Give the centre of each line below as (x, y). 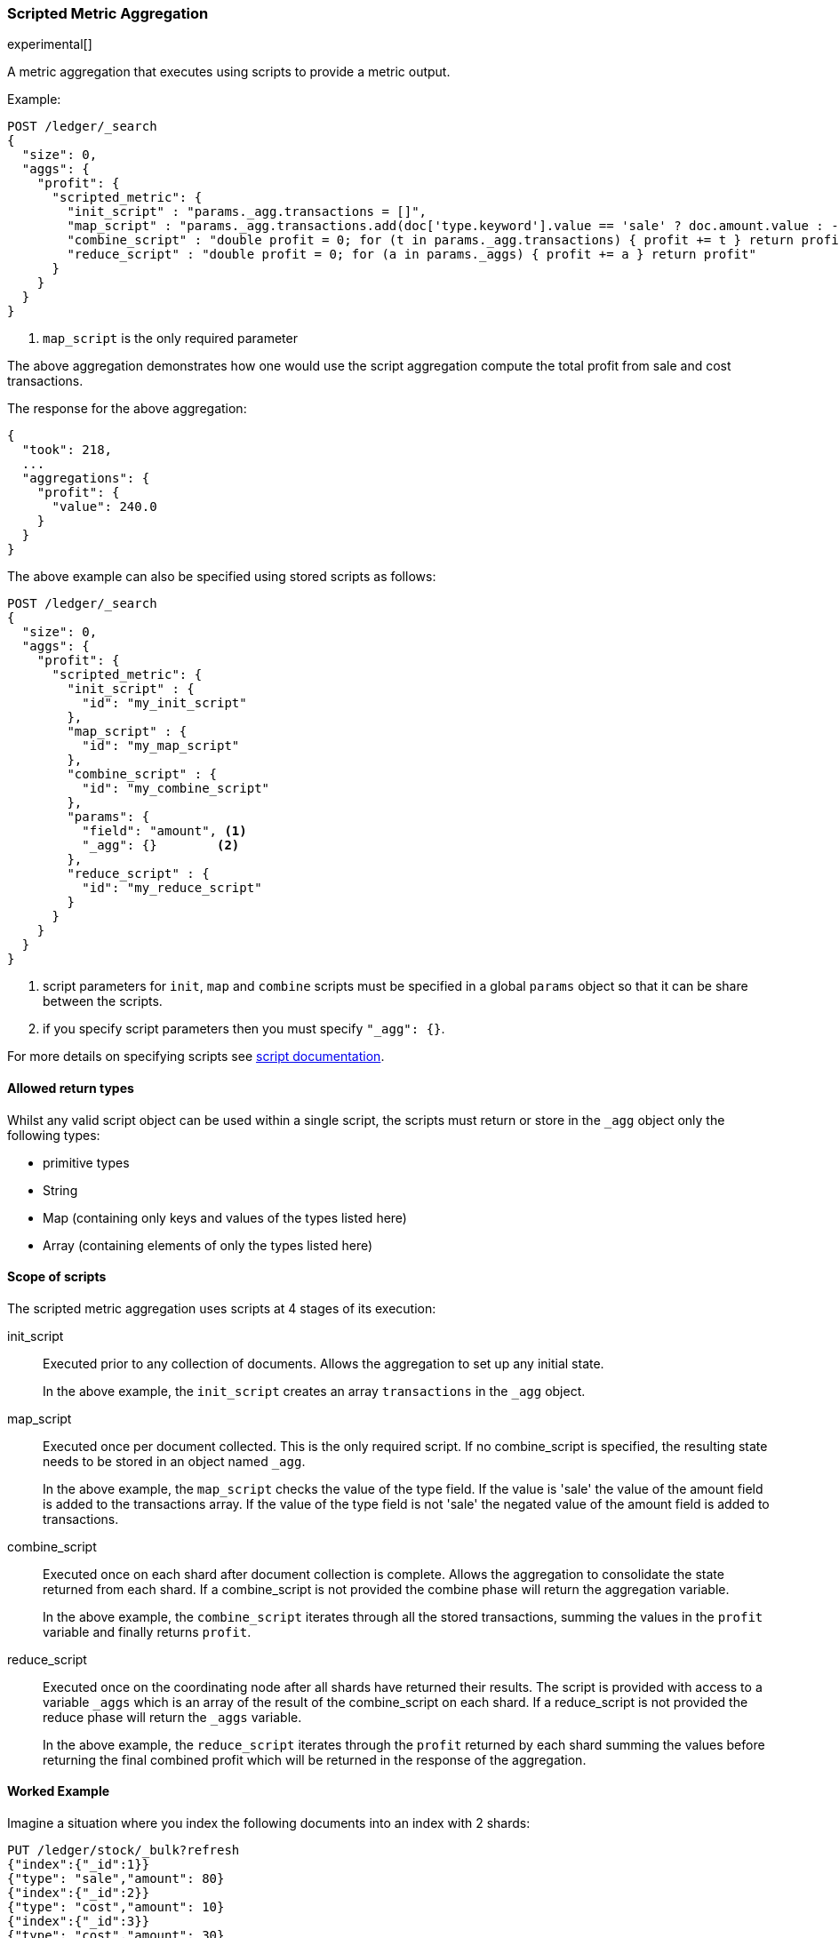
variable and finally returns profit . (147, 1631)
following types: (54, 1135)
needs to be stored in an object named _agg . (174, 1461)
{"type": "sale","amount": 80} (116, 1879)
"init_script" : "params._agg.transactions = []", (247, 212)
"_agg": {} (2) (161, 845)
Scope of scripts (57, 1277)
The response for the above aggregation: (127, 409)
